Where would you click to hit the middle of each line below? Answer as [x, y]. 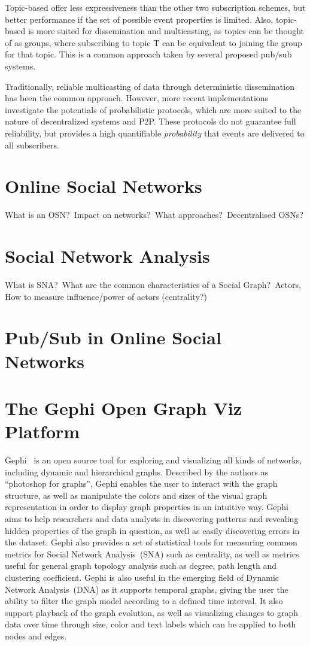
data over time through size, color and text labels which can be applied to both [151, 624]
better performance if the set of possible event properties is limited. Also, [139, 19]
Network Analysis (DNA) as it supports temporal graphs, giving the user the [147, 589]
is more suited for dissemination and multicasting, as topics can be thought [166, 31]
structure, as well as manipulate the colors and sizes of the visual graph [136, 495]
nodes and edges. [36, 636]
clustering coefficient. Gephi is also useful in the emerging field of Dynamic [142, 577]
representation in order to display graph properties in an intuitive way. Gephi [147, 507]
